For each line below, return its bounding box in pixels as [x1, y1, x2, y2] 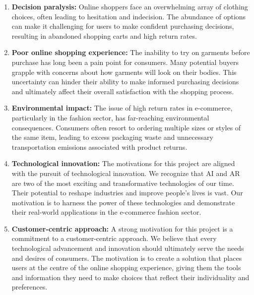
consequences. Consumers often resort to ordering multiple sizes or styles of [11, 122, 241, 132]
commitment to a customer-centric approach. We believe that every [11, 233, 217, 243]
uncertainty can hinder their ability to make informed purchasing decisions [11, 76, 239, 87]
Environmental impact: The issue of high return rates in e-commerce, [11, 103, 233, 113]
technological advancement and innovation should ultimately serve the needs [11, 243, 244, 253]
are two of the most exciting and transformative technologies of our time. [11, 177, 234, 188]
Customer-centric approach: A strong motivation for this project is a [11, 223, 233, 234]
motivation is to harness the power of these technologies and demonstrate [11, 197, 235, 207]
